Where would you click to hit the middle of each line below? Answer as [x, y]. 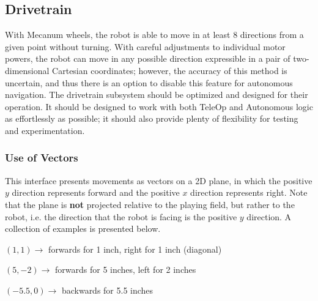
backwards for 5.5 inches [107, 290]
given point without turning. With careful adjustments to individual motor [145, 46]
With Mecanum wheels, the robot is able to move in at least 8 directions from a [154, 35]
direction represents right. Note [249, 192]
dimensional [27, 70]
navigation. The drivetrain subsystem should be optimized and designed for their [157, 95]
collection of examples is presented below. [83, 229]
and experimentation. [45, 130]
